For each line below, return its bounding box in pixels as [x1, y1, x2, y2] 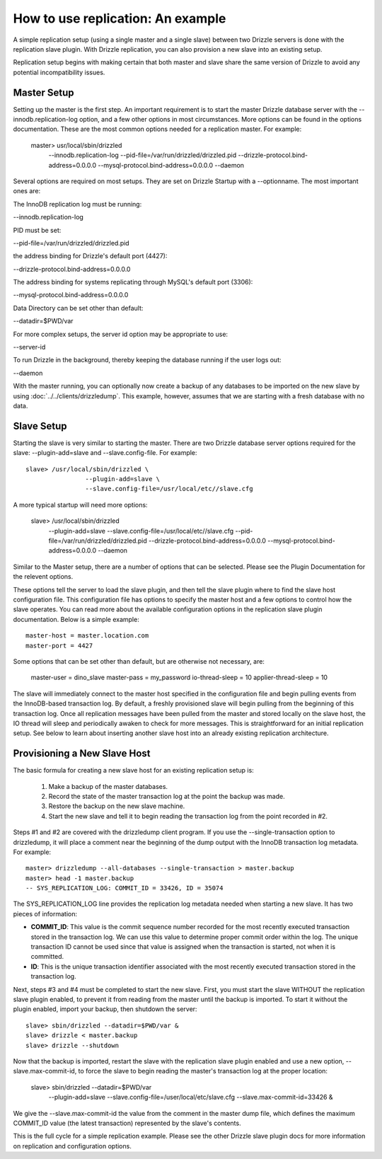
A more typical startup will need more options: [13, 500, 148, 509]
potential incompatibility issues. [13, 68, 105, 76]
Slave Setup [13, 420, 67, 432]
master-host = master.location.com [25, 632, 149, 640]
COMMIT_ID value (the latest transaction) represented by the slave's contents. [13, 1119, 241, 1127]
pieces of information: [13, 909, 78, 918]
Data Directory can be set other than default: [13, 304, 144, 312]
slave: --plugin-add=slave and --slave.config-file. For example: [13, 449, 197, 457]
